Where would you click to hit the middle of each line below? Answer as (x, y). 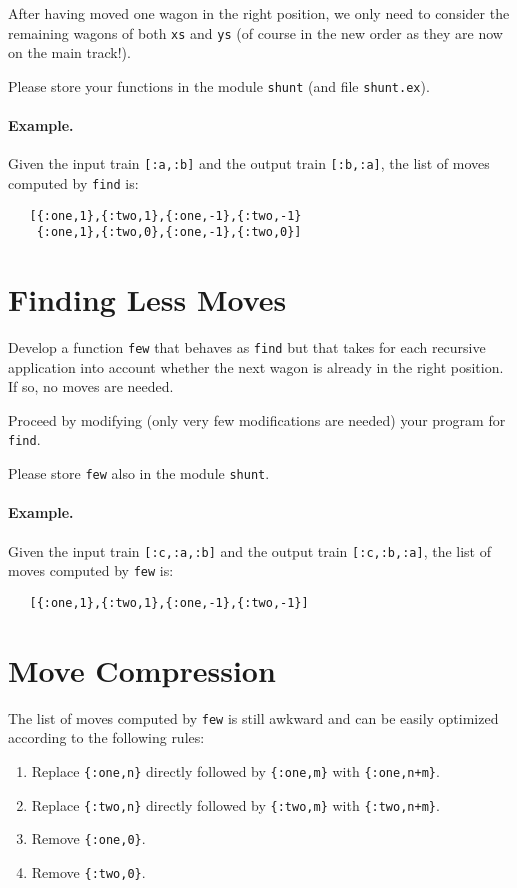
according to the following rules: (106, 737)
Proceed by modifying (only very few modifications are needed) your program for (257, 419)
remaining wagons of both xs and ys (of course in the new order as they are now (255, 32)
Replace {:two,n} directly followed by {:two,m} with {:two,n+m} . (235, 804)
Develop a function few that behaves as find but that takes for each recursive (247, 347)
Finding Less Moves (147, 299)
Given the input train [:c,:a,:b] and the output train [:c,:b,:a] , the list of (250, 550)
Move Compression (142, 669)
